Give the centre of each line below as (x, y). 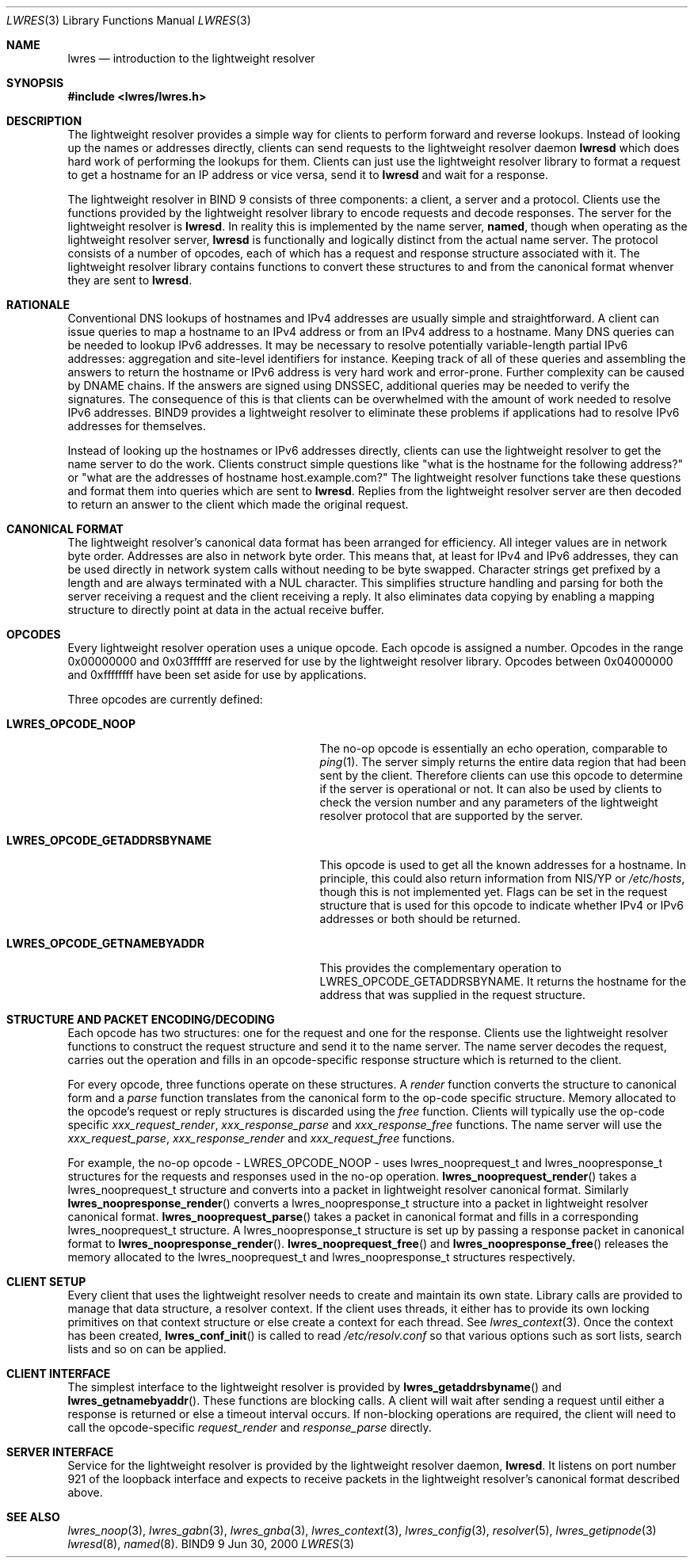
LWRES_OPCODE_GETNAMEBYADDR (105, 943)
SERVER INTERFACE (60, 1452)
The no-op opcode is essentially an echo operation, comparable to (494, 748)
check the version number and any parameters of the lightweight (489, 802)
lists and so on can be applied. (147, 1349)
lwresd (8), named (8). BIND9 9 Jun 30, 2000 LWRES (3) (211, 1544)
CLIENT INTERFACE (59, 1373)
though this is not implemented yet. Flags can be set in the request (494, 892)
